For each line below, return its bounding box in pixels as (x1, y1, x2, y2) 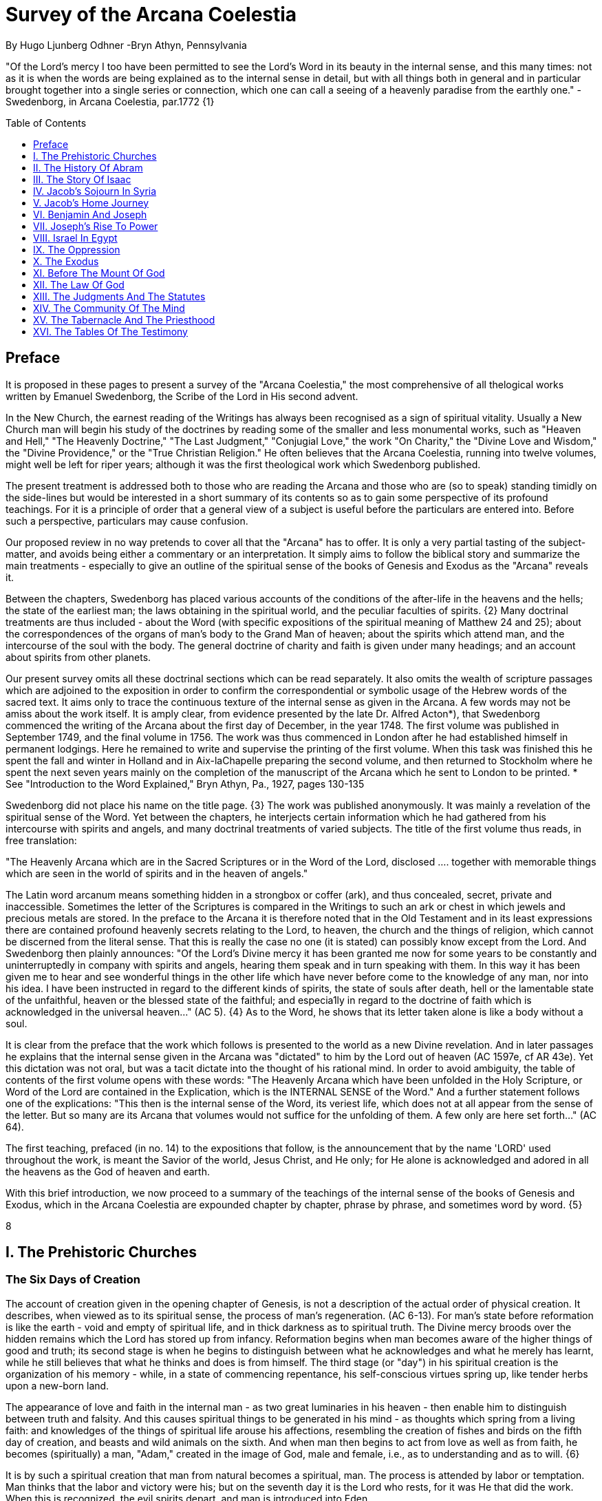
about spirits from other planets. (6, 651, 151, 663)
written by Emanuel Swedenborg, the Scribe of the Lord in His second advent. (6, 390, 358, 402)
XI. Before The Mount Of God (33, 266, 165, 279)
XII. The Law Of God (33, 278, 125, 291)
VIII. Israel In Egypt (33, 231, 118, 244)
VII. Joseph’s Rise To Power (33, 220, 158, 232)
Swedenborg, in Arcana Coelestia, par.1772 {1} (6, 95, 215, 107)
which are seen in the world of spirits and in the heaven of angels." (6, 867, 308, 879)
